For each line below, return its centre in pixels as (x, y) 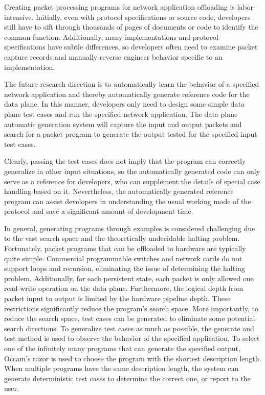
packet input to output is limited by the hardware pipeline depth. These (117, 298)
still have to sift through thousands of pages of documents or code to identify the (131, 27)
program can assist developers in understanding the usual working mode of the (128, 201)
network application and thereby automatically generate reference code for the (127, 94)
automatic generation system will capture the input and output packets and (123, 124)
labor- (246, 7)
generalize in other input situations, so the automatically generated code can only (132, 171)
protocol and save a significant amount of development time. (99, 211)
